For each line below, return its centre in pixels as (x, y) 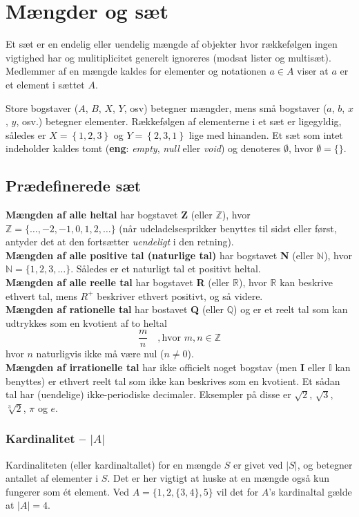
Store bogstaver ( (42, 107)
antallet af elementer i (52, 478)
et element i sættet (45, 84)
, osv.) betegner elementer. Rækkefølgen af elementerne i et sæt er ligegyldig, (179, 121)
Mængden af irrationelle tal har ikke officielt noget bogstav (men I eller (166, 367)
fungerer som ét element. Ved (68, 491)
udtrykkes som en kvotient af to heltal (86, 322)
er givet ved (258, 464)
